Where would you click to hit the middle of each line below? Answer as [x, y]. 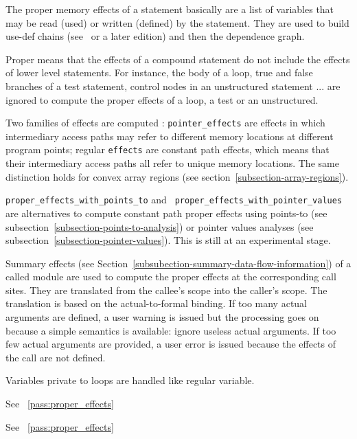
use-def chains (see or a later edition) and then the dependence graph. [155, 36]
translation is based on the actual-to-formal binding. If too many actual [157, 303]
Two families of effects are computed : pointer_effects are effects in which [165, 123]
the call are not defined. [56, 357]
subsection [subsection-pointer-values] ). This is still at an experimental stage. [168, 240]
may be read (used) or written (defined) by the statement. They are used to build [177, 22]
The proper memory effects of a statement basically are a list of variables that [170, 9]
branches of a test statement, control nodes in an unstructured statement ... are [173, 86]
